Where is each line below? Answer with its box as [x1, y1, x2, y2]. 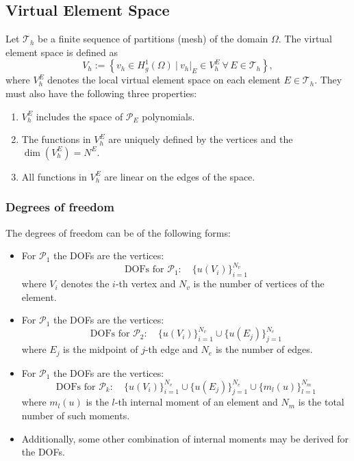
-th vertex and [115, 276, 176, 291]
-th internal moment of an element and [114, 395, 278, 409]
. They [314, 73, 342, 87]
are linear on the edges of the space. [104, 169, 255, 183]
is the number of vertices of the [193, 276, 325, 291]
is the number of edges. [215, 342, 313, 356]
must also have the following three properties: [5, 85, 197, 100]
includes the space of [36, 109, 123, 123]
